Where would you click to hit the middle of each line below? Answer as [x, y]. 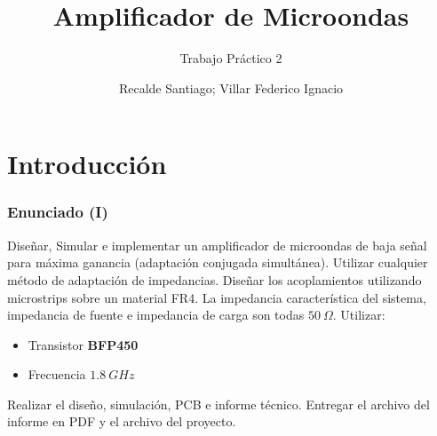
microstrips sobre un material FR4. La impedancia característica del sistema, [217, 297]
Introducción [87, 164]
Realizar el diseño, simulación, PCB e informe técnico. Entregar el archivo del [218, 404]
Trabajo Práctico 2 [231, 58]
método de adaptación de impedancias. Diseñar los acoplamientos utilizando [215, 279]
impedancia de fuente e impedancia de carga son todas [156, 315]
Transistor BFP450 [83, 344]
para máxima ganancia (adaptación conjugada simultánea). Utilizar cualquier [218, 262]
